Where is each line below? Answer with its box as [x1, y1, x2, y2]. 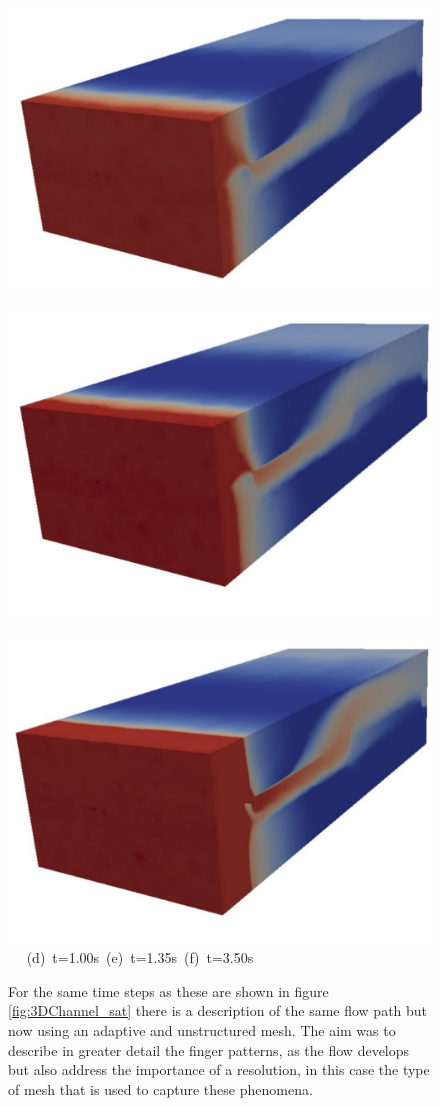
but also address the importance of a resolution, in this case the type [8, 1059, 430, 1080]
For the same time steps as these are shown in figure [8, 980, 329, 1001]
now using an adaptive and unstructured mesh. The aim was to [8, 1020, 396, 1041]
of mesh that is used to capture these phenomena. [8, 1078, 313, 1099]
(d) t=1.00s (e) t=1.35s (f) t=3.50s [26, 947, 254, 968]
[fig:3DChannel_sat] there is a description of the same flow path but [8, 1000, 428, 1021]
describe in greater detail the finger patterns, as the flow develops [8, 1039, 410, 1060]
